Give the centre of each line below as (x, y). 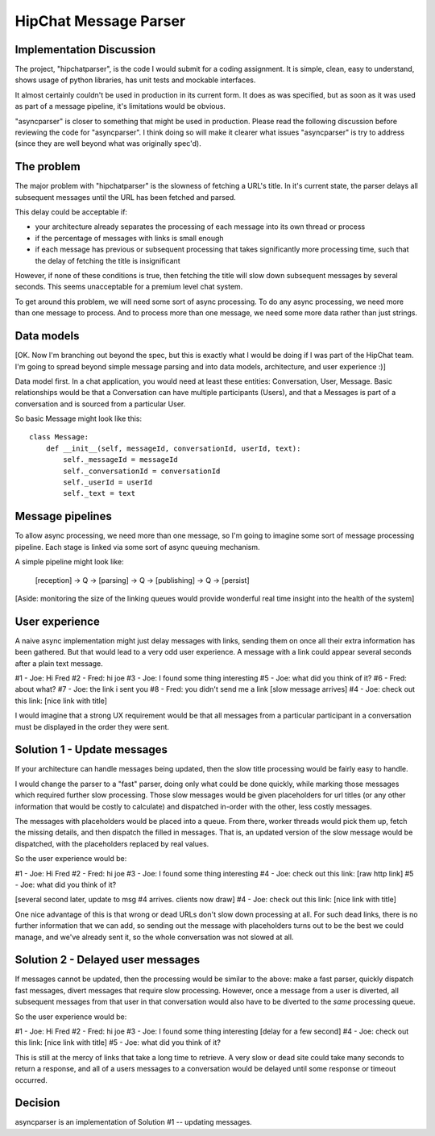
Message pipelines (63, 516)
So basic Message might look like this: (79, 418)
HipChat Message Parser (100, 21)
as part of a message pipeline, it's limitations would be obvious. (120, 106)
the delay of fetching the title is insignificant (108, 260)
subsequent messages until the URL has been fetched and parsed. (126, 197)
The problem (48, 166)
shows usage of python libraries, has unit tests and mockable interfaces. (135, 80)
